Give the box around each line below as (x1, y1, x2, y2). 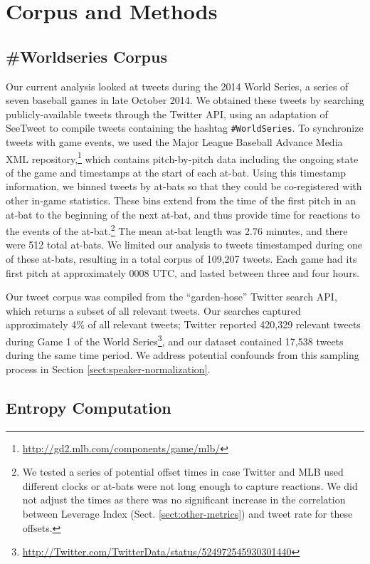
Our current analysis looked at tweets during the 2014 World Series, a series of (6, 78, 349, 93)
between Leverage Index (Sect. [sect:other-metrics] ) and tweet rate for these (22, 506, 353, 521)
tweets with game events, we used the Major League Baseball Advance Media (6, 135, 343, 150)
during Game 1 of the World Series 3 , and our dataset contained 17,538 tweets (6, 332, 344, 348)
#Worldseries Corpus (6, 45, 167, 67)
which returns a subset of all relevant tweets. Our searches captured (6, 303, 301, 318)
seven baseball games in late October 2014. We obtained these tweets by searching (6, 93, 364, 108)
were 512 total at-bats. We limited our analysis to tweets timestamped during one (6, 237, 362, 252)
